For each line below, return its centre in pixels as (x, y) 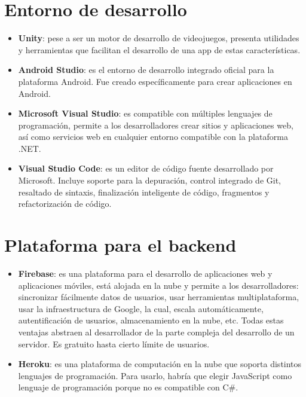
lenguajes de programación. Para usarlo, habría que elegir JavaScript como (155, 375)
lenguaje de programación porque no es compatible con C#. (128, 387)
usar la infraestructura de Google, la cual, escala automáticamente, (141, 308)
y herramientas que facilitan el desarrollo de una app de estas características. (159, 49)
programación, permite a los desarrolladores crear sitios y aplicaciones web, (156, 125)
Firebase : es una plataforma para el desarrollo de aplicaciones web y (145, 273)
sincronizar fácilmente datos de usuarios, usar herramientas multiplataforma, (159, 297)
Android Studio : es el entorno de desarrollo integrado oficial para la (146, 70)
